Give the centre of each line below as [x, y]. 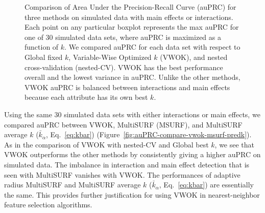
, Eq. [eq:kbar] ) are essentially [206, 185]
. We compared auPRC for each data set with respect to [152, 47]
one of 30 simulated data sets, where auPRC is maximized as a [123, 37]
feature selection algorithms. [48, 205]
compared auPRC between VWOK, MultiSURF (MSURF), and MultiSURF [123, 124]
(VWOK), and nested [194, 57]
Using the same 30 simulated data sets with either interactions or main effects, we [132, 114]
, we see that [235, 144]
